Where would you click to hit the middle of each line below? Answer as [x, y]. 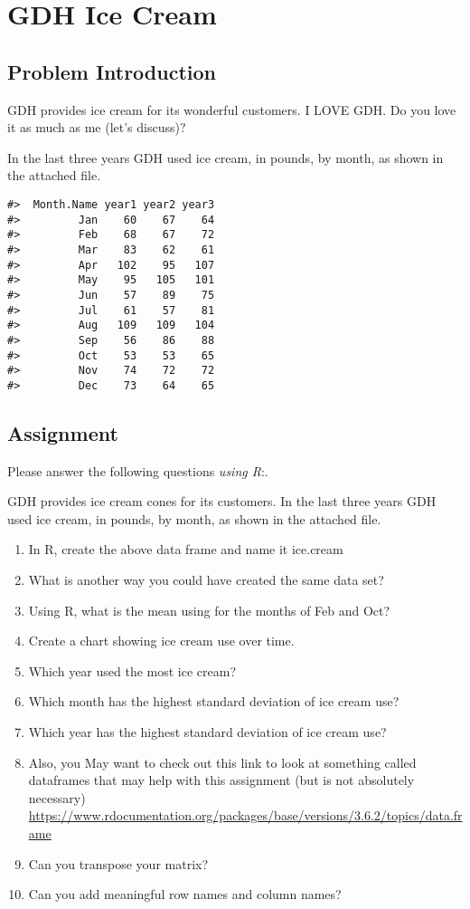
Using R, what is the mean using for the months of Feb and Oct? [209, 610]
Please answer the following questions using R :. [138, 470]
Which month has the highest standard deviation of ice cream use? [214, 701]
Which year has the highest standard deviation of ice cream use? [207, 732]
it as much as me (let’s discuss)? [97, 127]
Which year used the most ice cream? [132, 670]
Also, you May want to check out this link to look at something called [222, 762]
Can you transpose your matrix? [118, 863]
